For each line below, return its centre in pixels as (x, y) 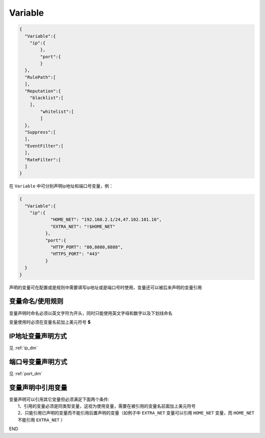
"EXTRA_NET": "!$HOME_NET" (83, 226)
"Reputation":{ (43, 91)
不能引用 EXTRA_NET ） (41, 420)
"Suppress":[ (40, 132)
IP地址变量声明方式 (38, 336)
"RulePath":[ (40, 77)
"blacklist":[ (47, 98)
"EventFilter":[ (44, 146)
